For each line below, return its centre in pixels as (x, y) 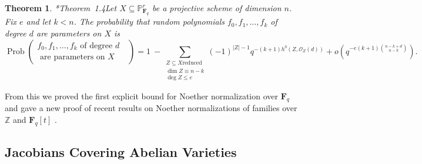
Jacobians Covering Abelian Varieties (121, 152)
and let (38, 21)
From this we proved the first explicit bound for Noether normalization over (141, 96)
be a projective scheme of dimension (217, 8)
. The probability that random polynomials (149, 21)
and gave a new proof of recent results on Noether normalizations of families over (151, 108)
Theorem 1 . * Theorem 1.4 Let (61, 8)
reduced (192, 63)
